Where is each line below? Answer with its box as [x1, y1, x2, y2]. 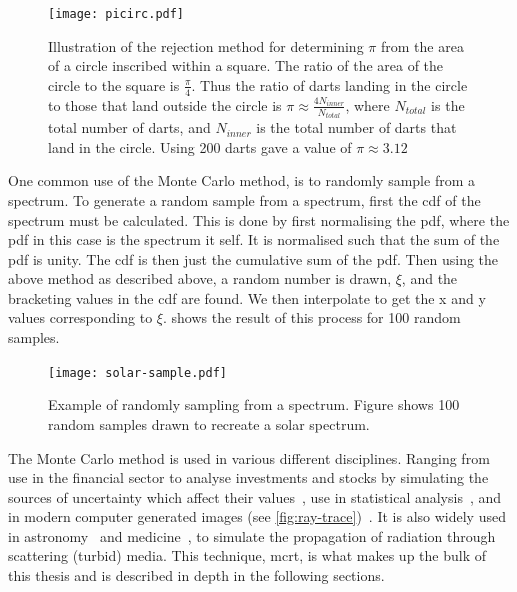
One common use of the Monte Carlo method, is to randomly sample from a [8, 170, 475, 191]
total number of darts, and [48, 117, 211, 138]
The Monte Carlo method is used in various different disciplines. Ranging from [8, 447, 490, 468]
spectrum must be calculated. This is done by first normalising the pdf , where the [8, 209, 510, 230]
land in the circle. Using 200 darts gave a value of [48, 136, 352, 157]
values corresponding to [8, 307, 153, 328]
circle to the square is [48, 74, 180, 95]
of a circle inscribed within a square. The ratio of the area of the [48, 55, 444, 76]
